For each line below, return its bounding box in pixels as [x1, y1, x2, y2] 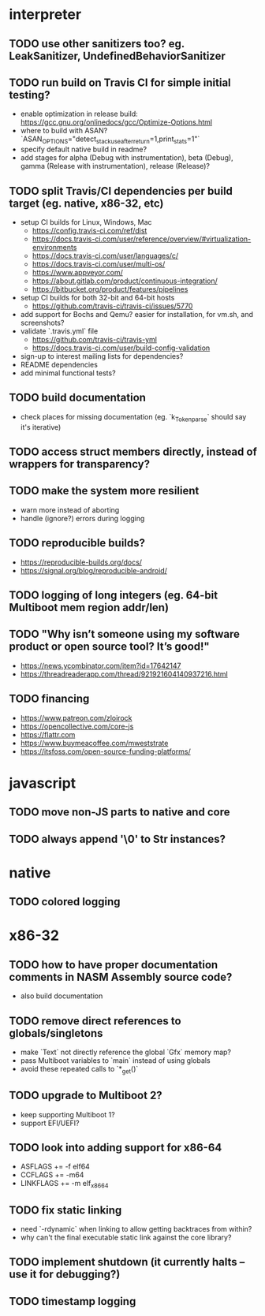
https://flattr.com [20, 729, 76, 739]
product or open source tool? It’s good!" [9, 640, 210, 654]
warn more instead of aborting [20, 505, 120, 514]
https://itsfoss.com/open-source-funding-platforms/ [20, 747, 192, 756]
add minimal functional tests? [20, 368, 117, 378]
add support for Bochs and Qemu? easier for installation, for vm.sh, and [20, 310, 254, 319]
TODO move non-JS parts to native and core [9, 806, 230, 819]
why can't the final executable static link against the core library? [20, 1232, 232, 1243]
